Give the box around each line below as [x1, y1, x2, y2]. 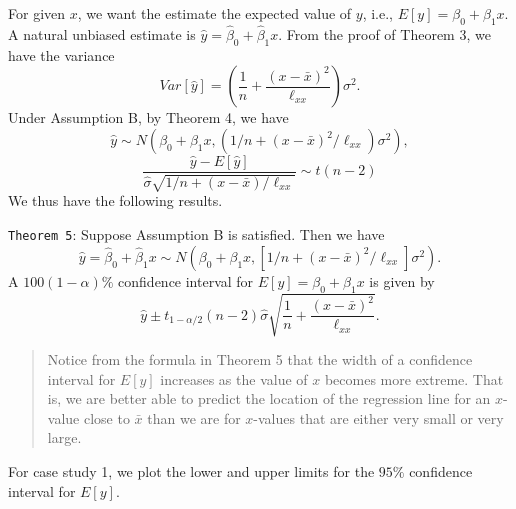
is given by [369, 270, 435, 291]
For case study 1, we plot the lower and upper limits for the [8, 461, 375, 482]
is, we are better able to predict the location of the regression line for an [47, 388, 491, 409]
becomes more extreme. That [324, 368, 504, 389]
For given [8, 3, 66, 23]
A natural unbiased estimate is [8, 24, 196, 45]
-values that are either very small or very [253, 407, 504, 428]
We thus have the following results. [8, 190, 223, 211]
